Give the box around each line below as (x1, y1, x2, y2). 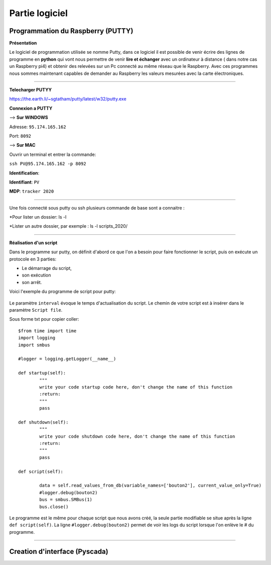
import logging (18, 335, 56, 341)
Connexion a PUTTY (9, 105, 53, 111)
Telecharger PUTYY (9, 87, 52, 93)
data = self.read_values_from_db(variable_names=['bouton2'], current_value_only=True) (39, 483, 262, 489)
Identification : (9, 170, 40, 176)
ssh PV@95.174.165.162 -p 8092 (9, 161, 86, 167)
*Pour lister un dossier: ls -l (9, 214, 67, 220)
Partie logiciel (9, 8, 68, 19)
